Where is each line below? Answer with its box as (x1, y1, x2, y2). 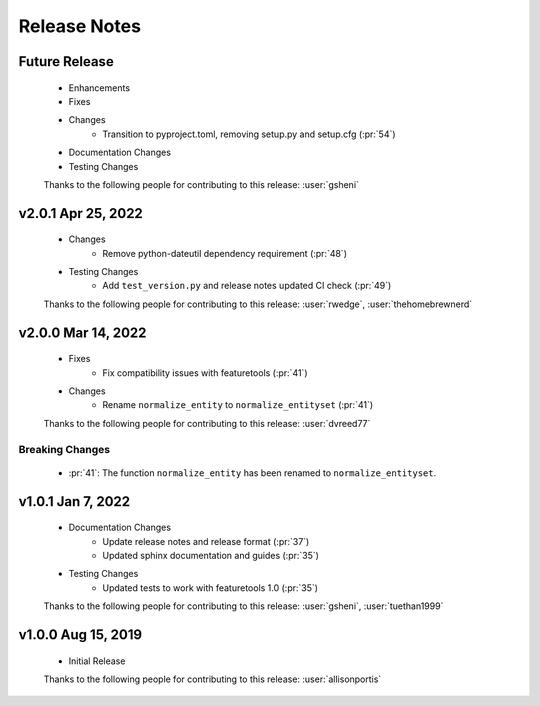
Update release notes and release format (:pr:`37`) (102, 535, 310, 547)
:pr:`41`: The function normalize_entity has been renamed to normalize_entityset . (68, 466, 437, 479)
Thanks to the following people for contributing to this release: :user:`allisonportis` (43, 673, 382, 685)
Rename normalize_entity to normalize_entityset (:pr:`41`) (102, 399, 374, 411)
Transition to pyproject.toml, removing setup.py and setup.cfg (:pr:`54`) (102, 128, 396, 140)
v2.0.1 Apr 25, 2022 (18, 205, 144, 222)
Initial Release (68, 655, 126, 667)
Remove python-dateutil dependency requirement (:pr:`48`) (102, 247, 347, 259)
